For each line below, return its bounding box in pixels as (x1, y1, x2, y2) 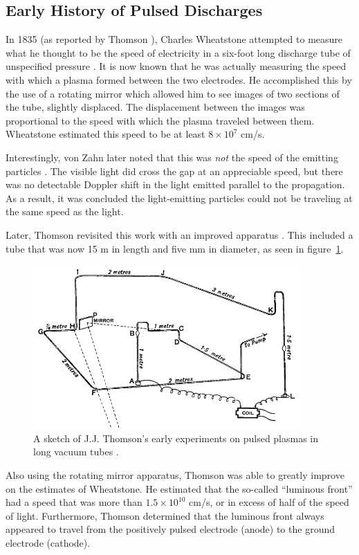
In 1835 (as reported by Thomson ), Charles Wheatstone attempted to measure (6, 32, 343, 46)
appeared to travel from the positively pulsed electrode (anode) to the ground (6, 522, 335, 536)
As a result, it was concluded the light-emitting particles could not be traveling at (6, 190, 353, 205)
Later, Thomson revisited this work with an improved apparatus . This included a (6, 227, 353, 242)
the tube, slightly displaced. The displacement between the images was (6, 100, 305, 114)
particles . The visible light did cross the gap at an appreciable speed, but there (6, 163, 343, 178)
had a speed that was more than (6, 495, 142, 509)
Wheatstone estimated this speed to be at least (6, 127, 205, 141)
